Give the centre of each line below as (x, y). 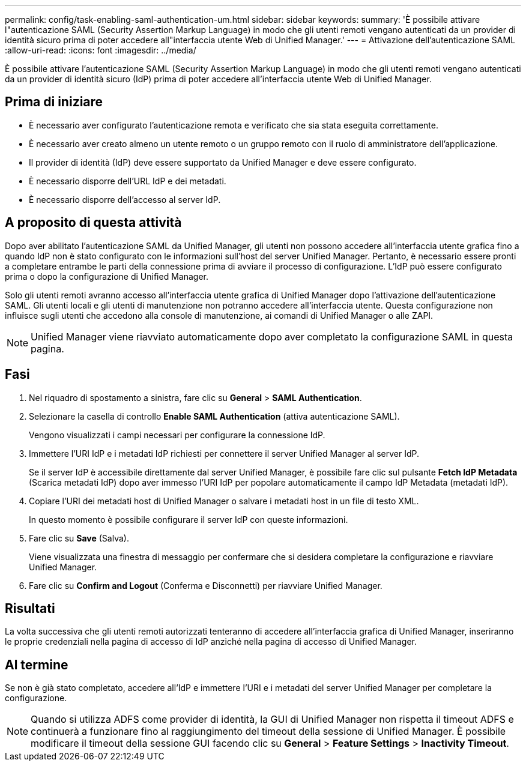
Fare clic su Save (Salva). (79, 538)
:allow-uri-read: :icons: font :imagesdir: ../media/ (101, 50)
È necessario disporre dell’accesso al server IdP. (125, 199)
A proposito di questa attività (93, 223)
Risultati (30, 608)
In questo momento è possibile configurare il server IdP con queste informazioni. (189, 519)
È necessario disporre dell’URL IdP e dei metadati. (128, 181)
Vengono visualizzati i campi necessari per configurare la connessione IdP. (177, 435)
